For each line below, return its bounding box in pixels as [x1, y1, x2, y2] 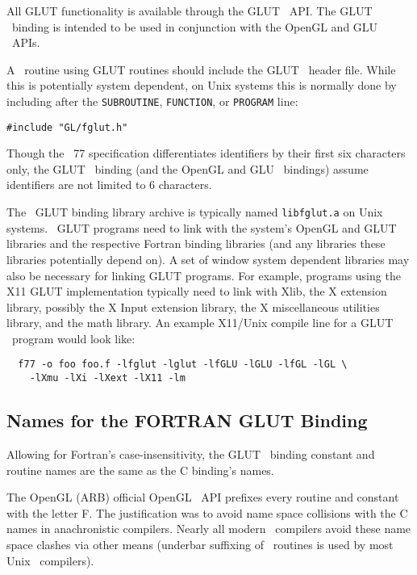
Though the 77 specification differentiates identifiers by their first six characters [6, 145, 406, 162]
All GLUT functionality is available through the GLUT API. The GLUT [6, 2, 373, 19]
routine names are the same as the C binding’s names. [6, 461, 274, 478]
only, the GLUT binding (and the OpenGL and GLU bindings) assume [6, 160, 369, 177]
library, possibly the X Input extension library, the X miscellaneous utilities [6, 298, 380, 315]
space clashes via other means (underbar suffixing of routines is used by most [6, 535, 394, 552]
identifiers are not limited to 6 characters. [6, 176, 212, 193]
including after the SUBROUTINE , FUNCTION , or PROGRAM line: [6, 92, 298, 109]
